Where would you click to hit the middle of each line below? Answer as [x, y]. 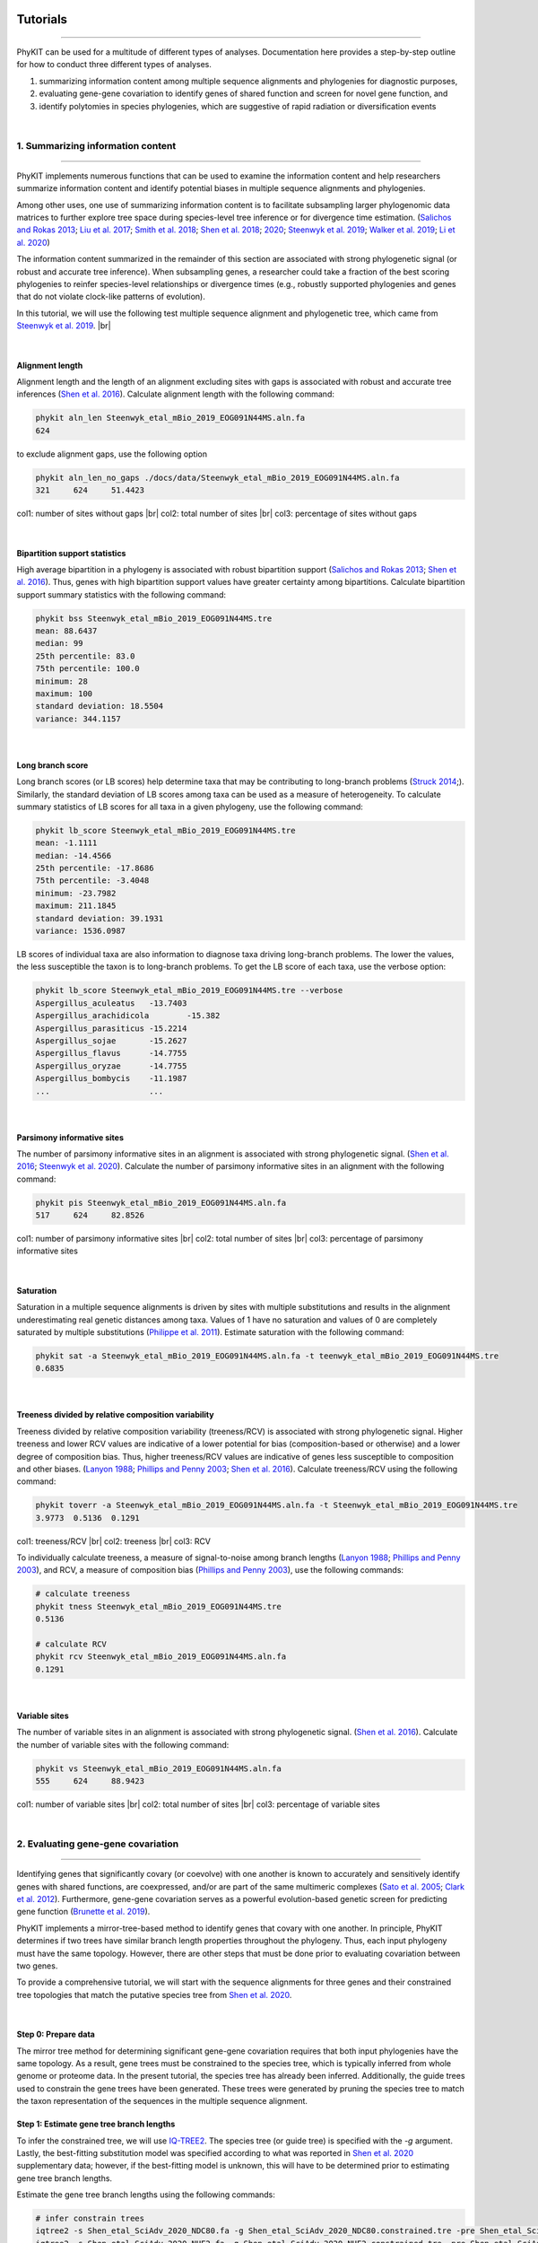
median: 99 [59, 643]
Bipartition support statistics [71, 553]
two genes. [37, 1966]
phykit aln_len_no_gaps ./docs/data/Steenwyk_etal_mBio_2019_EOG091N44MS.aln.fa [217, 477]
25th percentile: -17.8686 [95, 868]
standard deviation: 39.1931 [100, 918]
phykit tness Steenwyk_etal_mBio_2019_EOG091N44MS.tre [158, 1606]
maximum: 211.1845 [76, 906]
